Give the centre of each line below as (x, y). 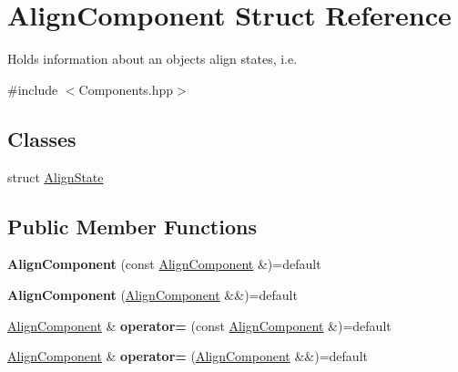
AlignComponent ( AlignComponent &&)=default (153, 294)
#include (33, 89)
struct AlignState (56, 176)
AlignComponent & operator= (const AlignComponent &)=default (199, 325)
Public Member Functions (132, 226)
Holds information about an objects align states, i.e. (153, 59)
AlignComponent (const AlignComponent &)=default (164, 264)
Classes (42, 138)
